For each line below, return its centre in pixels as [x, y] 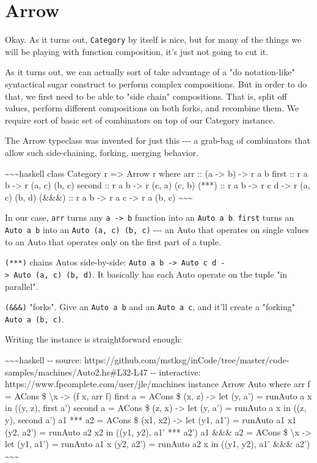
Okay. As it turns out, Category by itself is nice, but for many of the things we [153, 39]
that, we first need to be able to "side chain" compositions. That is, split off [146, 96]
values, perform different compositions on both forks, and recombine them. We [152, 108]
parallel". [22, 286]
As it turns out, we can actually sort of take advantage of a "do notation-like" [150, 72]
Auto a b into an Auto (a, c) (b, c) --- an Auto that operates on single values [157, 229]
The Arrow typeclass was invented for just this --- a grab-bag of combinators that [158, 140]
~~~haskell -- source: [43, 360]
